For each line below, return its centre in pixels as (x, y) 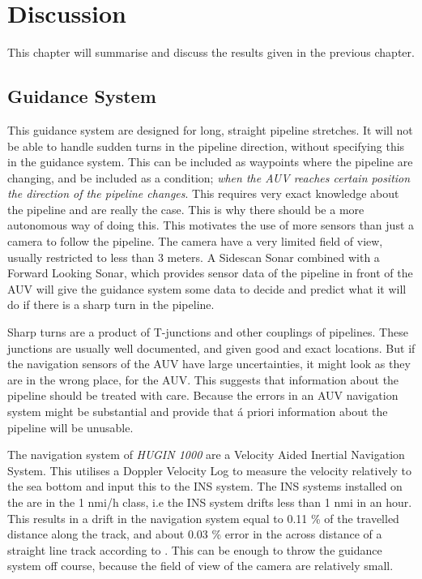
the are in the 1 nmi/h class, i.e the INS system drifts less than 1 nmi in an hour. (210, 502)
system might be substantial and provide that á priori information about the (198, 412)
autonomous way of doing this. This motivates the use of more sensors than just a (211, 225)
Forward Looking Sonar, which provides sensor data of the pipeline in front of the (210, 273)
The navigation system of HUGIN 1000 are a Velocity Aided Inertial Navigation (206, 455)
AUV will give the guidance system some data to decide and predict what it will (207, 288)
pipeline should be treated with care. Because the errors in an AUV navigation (203, 395)
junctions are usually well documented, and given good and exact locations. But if (211, 347)
